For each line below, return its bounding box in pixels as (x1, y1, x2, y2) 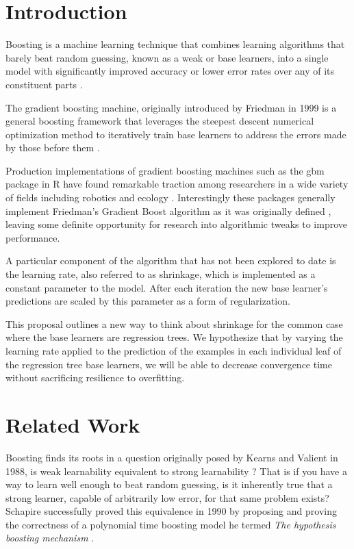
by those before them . (5, 140, 100, 155)
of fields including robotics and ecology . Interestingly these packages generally (5, 190, 336, 205)
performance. (5, 230, 60, 244)
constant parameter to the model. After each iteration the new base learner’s (5, 280, 328, 294)
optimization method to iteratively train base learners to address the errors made (5, 127, 346, 141)
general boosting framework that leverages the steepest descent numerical (5, 114, 314, 128)
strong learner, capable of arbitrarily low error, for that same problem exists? (5, 490, 329, 505)
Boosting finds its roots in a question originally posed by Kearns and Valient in (5, 450, 338, 464)
